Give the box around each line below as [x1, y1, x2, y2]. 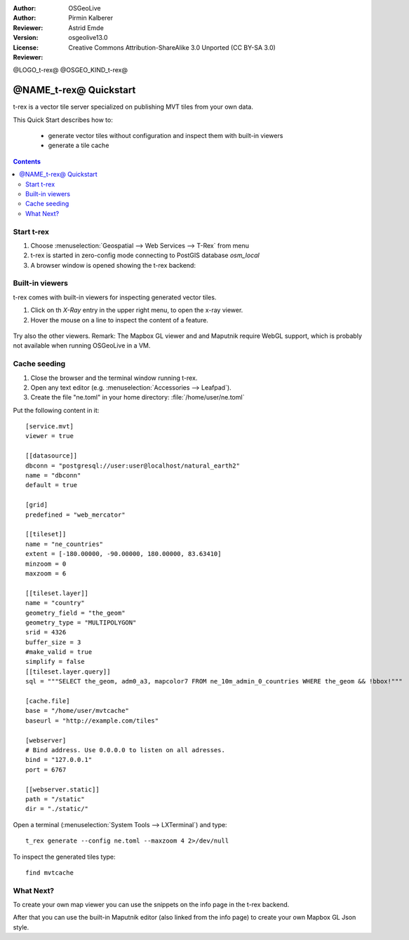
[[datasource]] [25, 452, 78, 460]
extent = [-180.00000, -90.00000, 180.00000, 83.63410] [25, 550, 222, 558]
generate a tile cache [48, 141, 109, 150]
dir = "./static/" [25, 805, 89, 813]
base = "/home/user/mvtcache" [25, 707, 130, 715]
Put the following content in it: [13, 406, 100, 414]
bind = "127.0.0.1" [25, 756, 93, 764]
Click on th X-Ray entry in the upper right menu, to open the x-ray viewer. [30, 306, 243, 315]
